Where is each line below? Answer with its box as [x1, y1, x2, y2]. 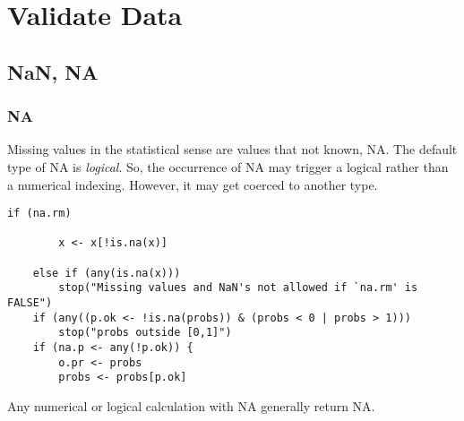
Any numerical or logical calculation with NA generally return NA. [7, 397, 375, 416]
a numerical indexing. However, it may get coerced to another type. [7, 175, 378, 193]
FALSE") [7, 296, 53, 310]
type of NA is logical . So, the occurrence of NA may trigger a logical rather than [7, 157, 449, 176]
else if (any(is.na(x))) [32, 266, 181, 279]
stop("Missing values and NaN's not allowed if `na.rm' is [58, 281, 418, 295]
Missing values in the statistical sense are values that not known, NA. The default [7, 140, 458, 159]
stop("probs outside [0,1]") [58, 326, 232, 339]
